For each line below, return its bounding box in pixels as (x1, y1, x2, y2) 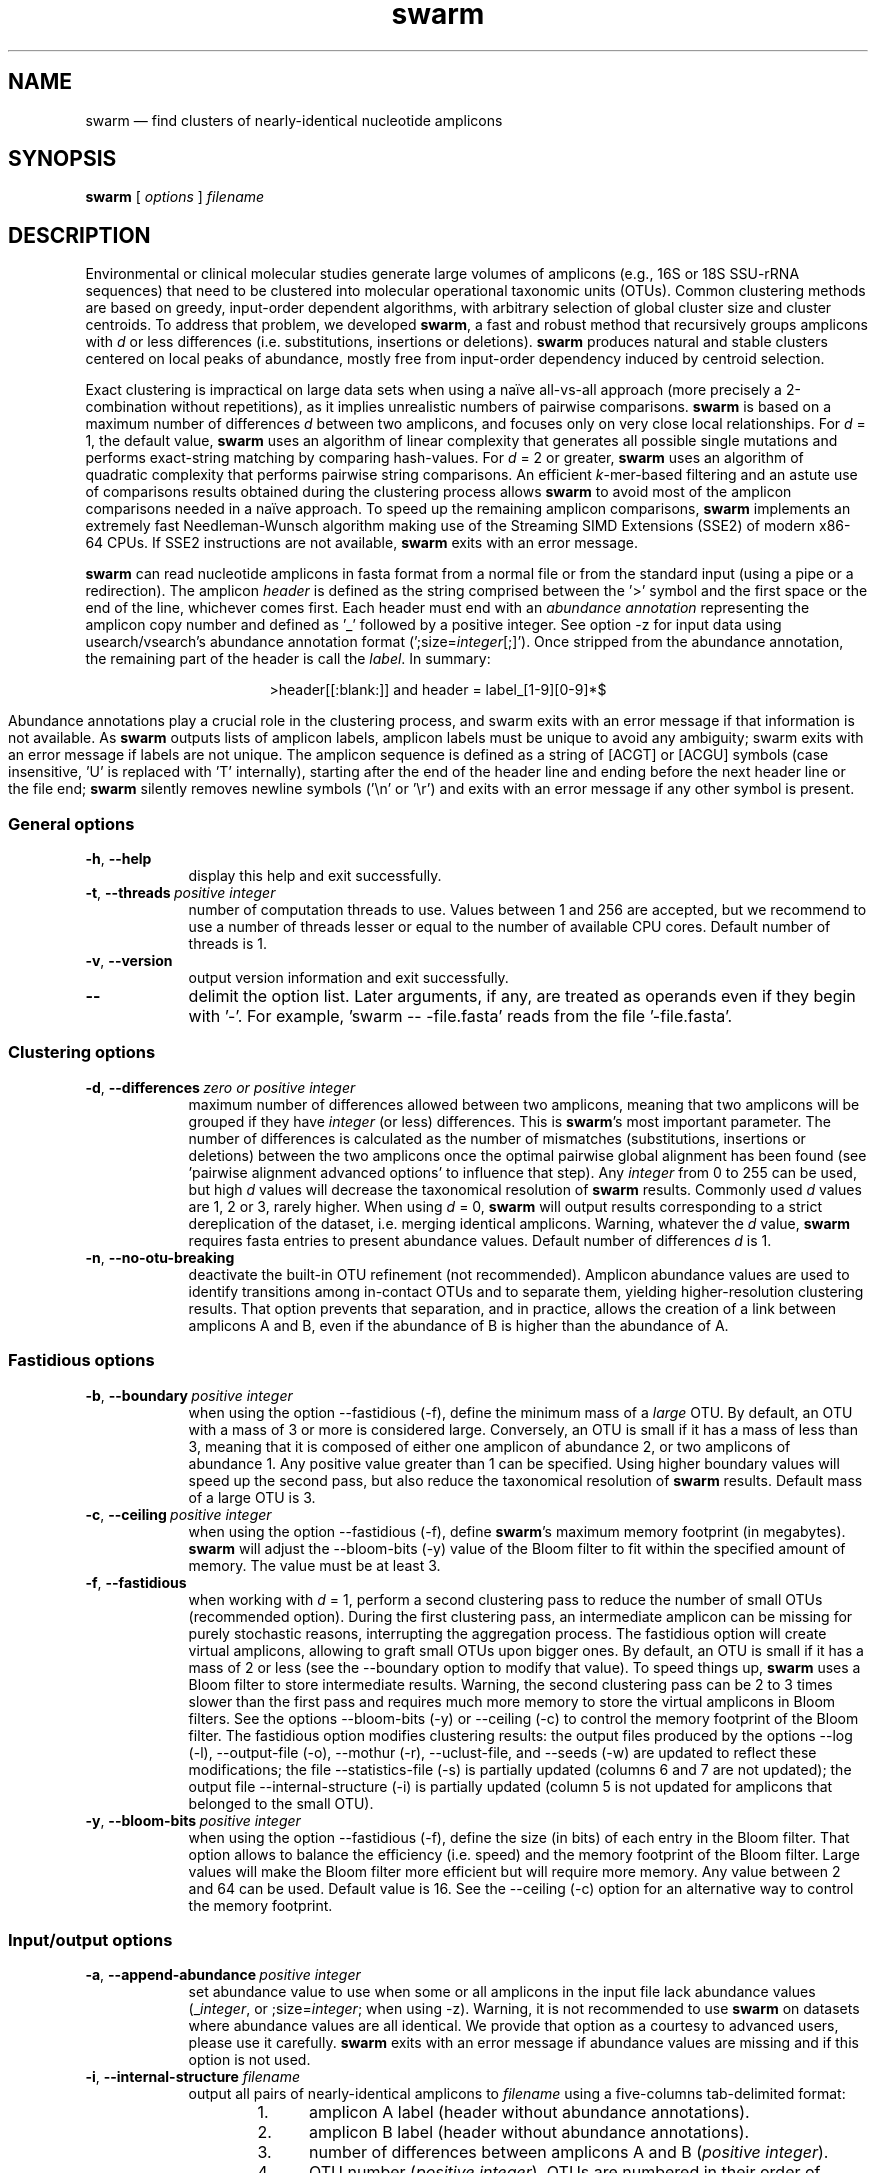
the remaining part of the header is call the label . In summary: (85, 650, 491, 668)
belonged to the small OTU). (188, 1794, 374, 1812)
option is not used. (188, 2051, 311, 2069)
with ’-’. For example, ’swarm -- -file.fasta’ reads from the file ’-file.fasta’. (188, 1006, 733, 1027)
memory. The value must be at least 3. (188, 1556, 441, 1574)
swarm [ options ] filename (85, 188, 265, 206)
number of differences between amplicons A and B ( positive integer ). (308, 2142, 829, 2163)
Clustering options (8, 1042, 156, 1063)
